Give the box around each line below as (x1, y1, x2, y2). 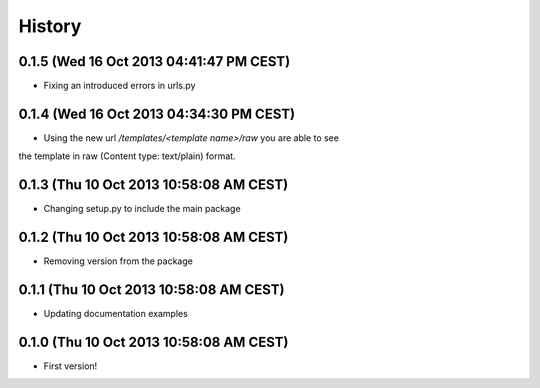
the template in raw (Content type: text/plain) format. (18, 150, 236, 162)
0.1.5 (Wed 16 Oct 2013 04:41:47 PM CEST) (18, 53, 291, 70)
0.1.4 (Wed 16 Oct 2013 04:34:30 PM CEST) (18, 105, 295, 122)
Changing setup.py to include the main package (43, 203, 241, 215)
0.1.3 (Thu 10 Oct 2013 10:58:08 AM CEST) (18, 176, 289, 194)
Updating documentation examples (43, 308, 189, 320)
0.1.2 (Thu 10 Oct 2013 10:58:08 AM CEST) (18, 229, 289, 246)
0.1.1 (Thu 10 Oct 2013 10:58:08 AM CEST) (18, 281, 285, 298)
